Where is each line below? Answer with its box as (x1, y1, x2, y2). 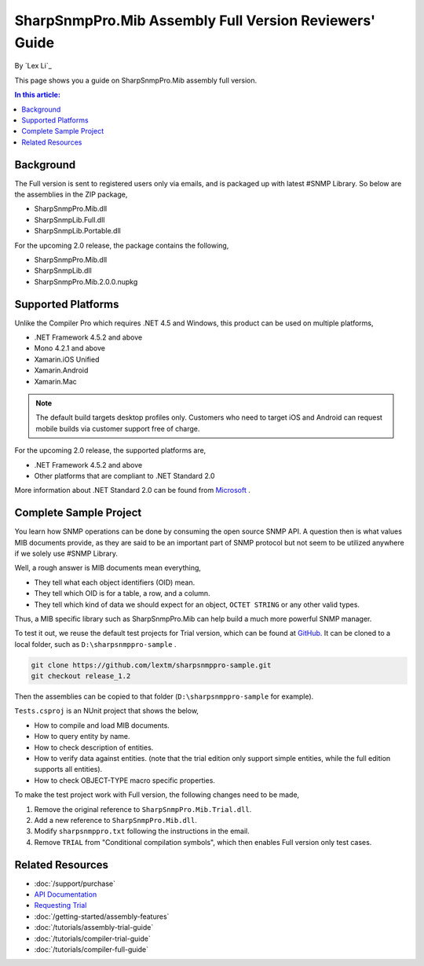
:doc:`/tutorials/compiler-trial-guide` (34, 934, 151, 943)
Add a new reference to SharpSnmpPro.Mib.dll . (34, 816, 198, 825)
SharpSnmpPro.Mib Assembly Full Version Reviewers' (14, 12, 376, 29)
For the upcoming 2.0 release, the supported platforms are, (14, 446, 207, 455)
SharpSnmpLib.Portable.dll (34, 226, 121, 236)
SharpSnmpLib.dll (34, 266, 92, 275)
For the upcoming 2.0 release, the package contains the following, (14, 241, 229, 250)
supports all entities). (34, 765, 103, 774)
